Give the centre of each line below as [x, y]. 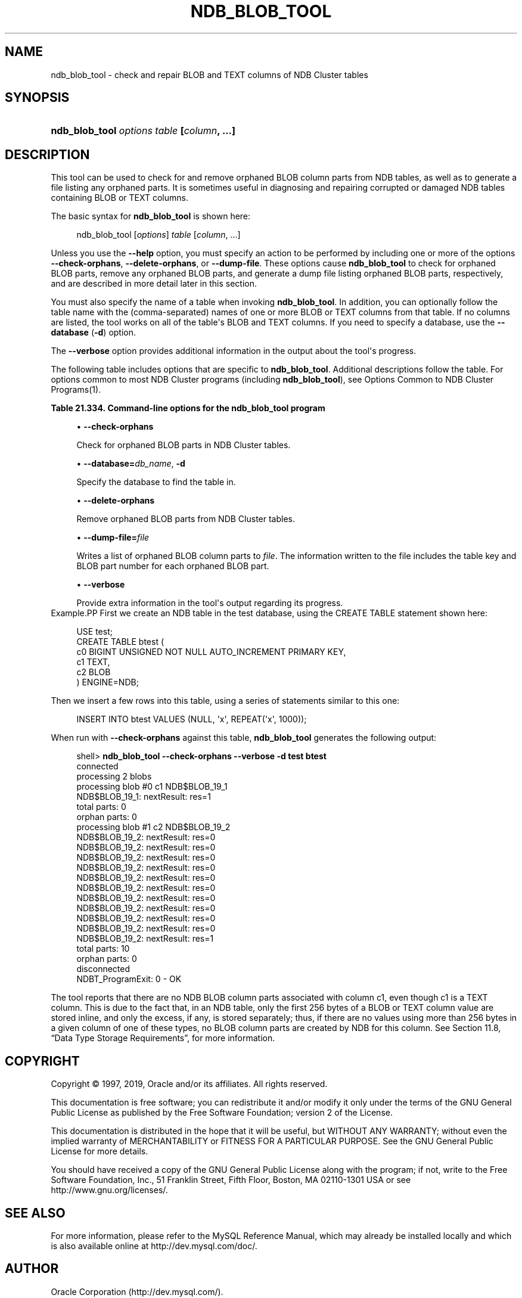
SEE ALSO [35, 1213]
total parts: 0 [101, 807]
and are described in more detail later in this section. [154, 284]
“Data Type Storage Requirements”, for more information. [163, 1038]
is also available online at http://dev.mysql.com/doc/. [154, 1246]
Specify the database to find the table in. [156, 482]
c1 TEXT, [93, 662]
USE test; [94, 632]
